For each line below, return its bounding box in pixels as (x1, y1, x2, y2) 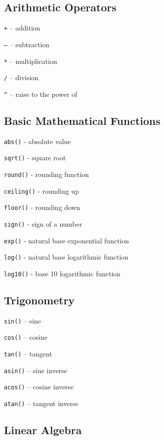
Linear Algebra (4, 422, 82, 438)
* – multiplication (4, 56, 57, 66)
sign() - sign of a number (4, 218, 82, 229)
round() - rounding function (4, 169, 89, 179)
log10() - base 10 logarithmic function (4, 268, 121, 278)
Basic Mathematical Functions (4, 113, 161, 128)
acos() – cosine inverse (4, 381, 74, 392)
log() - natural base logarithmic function (4, 252, 129, 262)
